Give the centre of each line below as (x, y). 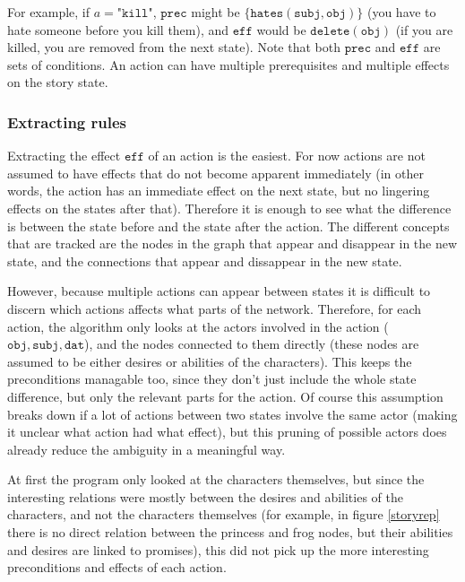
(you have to (401, 12)
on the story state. (58, 82)
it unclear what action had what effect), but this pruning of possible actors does (227, 432)
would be (281, 29)
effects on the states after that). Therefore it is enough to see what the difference (229, 208)
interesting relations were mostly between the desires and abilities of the (205, 496)
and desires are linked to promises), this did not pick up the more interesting (218, 549)
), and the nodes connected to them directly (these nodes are (252, 344)
